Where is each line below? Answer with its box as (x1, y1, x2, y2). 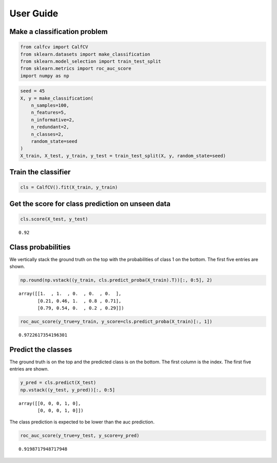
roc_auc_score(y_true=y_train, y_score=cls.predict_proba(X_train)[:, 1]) (20, 319, 213, 325)
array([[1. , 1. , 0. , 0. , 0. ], (18, 291, 122, 297)
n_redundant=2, (31, 124, 69, 130)
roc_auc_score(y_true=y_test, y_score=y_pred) (20, 433, 140, 439)
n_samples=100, (31, 103, 69, 108)
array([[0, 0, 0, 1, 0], (18, 400, 81, 406)
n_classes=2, (31, 131, 64, 137)
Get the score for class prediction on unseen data (9, 199, 171, 208)
